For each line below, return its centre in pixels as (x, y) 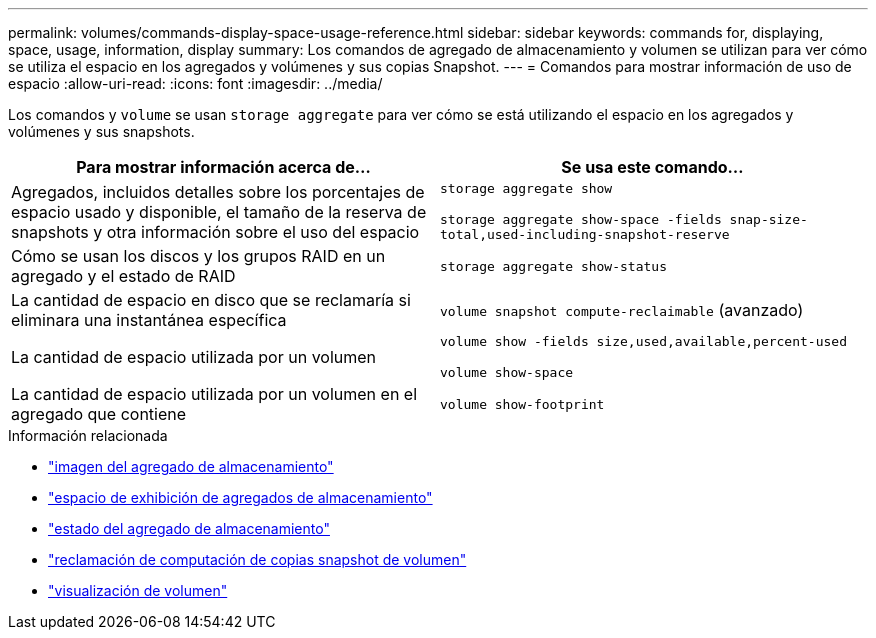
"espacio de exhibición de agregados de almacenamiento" (240, 497)
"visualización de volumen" (138, 590)
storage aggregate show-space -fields (581, 219)
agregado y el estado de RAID (123, 276)
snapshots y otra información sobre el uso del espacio (215, 231)
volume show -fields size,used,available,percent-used (643, 341)
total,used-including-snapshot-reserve (585, 234)
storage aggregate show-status (553, 266)
